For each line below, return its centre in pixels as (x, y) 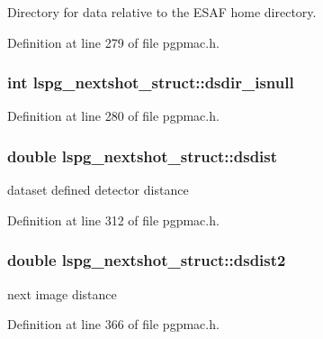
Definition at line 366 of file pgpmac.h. (113, 324)
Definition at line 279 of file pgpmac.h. (113, 42)
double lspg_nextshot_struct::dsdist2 (147, 260)
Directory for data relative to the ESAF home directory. (162, 12)
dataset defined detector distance (98, 190)
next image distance (62, 293)
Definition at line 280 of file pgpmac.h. (113, 116)
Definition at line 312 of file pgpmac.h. (113, 220)
